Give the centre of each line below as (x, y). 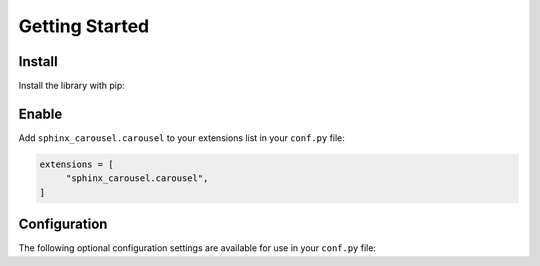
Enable (40, 113)
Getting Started (84, 26)
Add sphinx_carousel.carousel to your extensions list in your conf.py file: (181, 137)
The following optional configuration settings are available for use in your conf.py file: (197, 248)
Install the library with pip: (71, 86)
